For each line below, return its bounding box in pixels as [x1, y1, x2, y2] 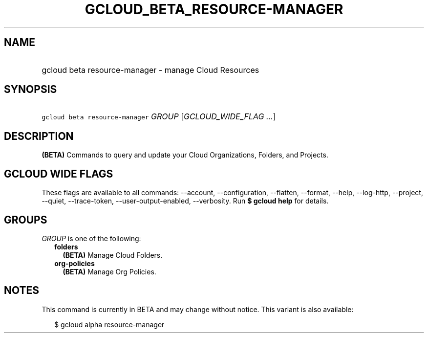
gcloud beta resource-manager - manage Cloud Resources [42, 65, 259, 75]
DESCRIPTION [4, 130, 74, 142]
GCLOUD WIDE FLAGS [4, 167, 113, 180]
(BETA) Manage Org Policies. [63, 267, 156, 276]
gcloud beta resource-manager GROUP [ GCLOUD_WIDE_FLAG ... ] [42, 112, 276, 122]
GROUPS [4, 213, 47, 226]
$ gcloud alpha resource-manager [54, 320, 165, 329]
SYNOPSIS [4, 83, 57, 96]
